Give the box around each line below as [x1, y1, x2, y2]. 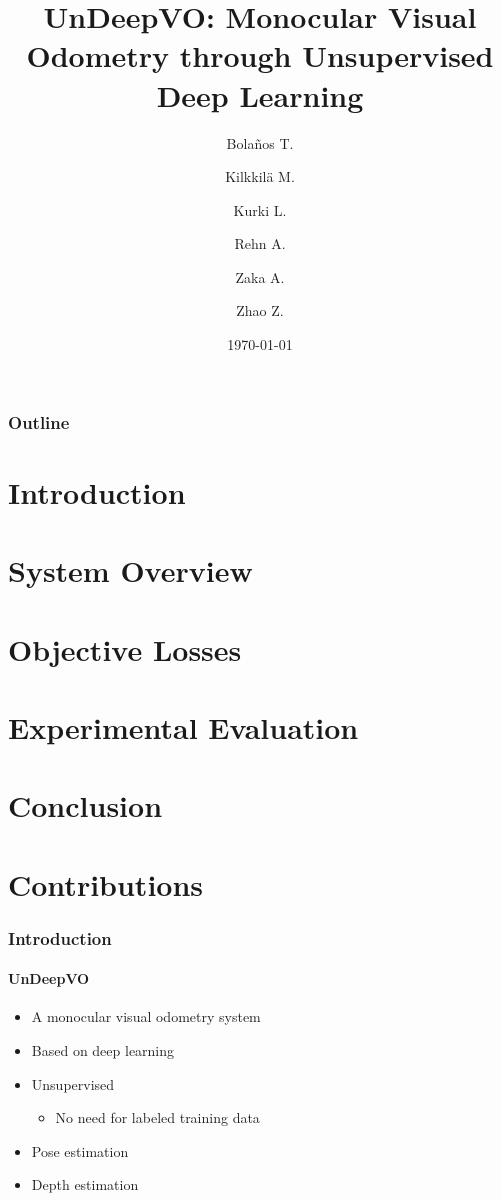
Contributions [8, 863, 204, 904]
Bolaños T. [226, 132, 294, 153]
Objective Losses [8, 628, 242, 669]
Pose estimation [31, 1140, 129, 1161]
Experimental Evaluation [8, 706, 359, 747]
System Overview [8, 550, 253, 591]
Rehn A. [234, 233, 286, 254]
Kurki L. [233, 199, 287, 220]
